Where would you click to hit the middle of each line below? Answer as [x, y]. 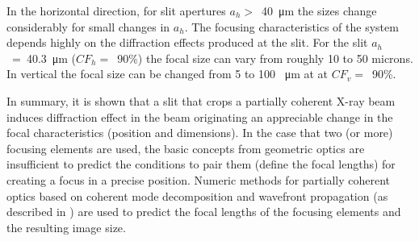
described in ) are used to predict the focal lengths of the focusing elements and [204, 212]
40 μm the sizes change [319, 10]
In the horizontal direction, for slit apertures [116, 10]
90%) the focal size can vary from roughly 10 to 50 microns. [265, 58]
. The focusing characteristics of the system [291, 26]
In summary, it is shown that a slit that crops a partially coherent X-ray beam [201, 100]
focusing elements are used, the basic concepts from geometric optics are [186, 148]
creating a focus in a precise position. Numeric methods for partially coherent [198, 179]
